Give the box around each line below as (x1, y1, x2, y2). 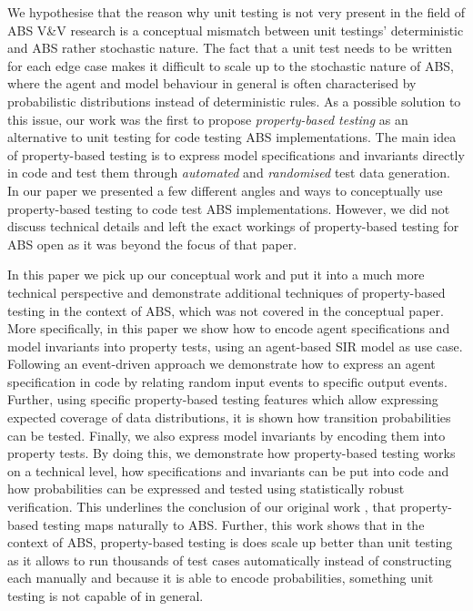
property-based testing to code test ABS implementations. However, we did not (7, 199, 450, 218)
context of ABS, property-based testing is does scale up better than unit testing (7, 533, 453, 552)
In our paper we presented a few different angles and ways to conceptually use (7, 180, 443, 199)
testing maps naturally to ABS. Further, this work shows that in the (42, 514, 425, 534)
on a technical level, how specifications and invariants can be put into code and (7, 461, 449, 480)
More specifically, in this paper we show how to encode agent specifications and (7, 319, 450, 338)
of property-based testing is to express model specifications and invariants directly (7, 145, 465, 164)
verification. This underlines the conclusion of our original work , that (7, 497, 397, 516)
